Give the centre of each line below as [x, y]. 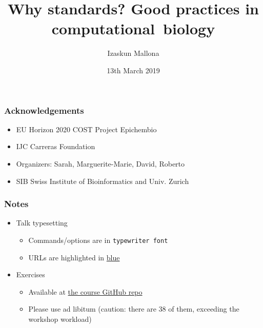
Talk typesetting [42, 223]
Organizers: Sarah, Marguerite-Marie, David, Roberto [100, 163]
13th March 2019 [133, 70]
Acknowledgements [44, 110]
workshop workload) [60, 319]
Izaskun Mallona [133, 53]
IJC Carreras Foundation [56, 146]
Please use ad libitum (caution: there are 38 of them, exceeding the [134, 309]
